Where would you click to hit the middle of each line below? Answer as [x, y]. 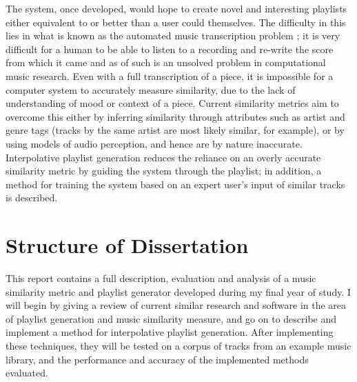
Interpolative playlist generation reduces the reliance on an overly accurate [163, 157]
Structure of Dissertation [127, 245]
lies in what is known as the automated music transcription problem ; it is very [173, 36]
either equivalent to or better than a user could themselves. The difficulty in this [176, 22]
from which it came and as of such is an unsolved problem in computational [166, 62]
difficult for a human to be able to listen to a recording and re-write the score [170, 49]
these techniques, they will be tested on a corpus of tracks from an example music [178, 345]
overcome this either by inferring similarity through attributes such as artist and [175, 116]
